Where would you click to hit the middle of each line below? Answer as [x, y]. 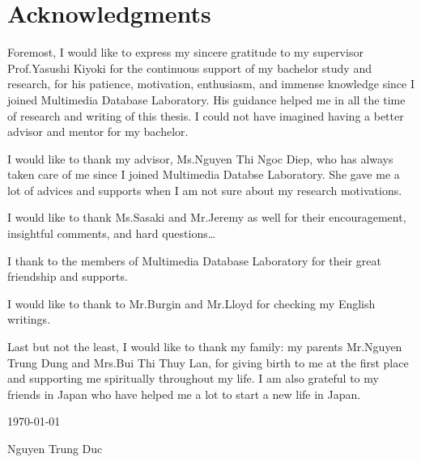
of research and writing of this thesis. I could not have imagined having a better [206, 115]
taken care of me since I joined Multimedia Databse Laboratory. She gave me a [204, 174]
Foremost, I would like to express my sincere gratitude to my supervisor [185, 52]
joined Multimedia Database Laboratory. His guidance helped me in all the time [206, 99]
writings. [29, 319]
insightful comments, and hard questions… [112, 233]
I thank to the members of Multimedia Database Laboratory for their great [195, 260]
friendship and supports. [68, 276]
